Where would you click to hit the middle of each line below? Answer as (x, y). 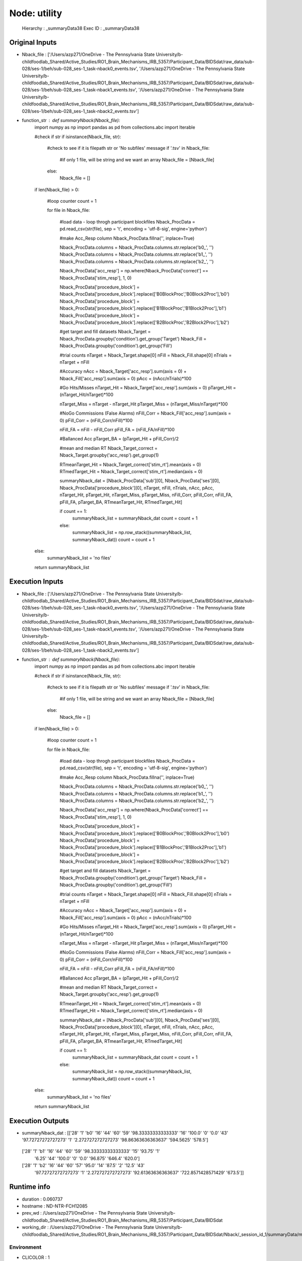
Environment (25, 1247)
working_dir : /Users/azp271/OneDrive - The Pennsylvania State (88, 1227)
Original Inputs (33, 43)
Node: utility (36, 13)
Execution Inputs (36, 582)
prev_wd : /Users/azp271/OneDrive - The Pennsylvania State (85, 1213)
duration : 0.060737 (42, 1199)
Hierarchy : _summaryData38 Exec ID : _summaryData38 (81, 28)
